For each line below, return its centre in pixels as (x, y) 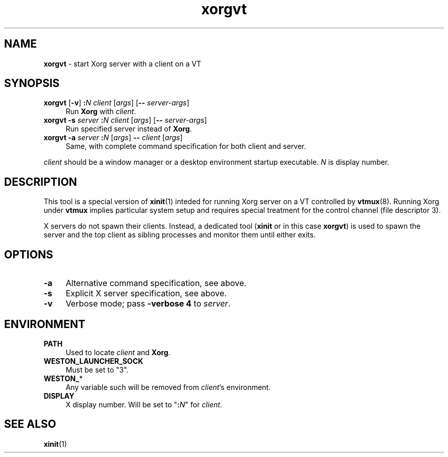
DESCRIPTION (41, 182)
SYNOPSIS (32, 83)
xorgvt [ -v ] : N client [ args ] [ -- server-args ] (117, 103)
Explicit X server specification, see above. (146, 293)
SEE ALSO (30, 424)
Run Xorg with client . (101, 112)
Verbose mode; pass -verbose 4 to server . (148, 304)
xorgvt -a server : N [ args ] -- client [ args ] (113, 138)
